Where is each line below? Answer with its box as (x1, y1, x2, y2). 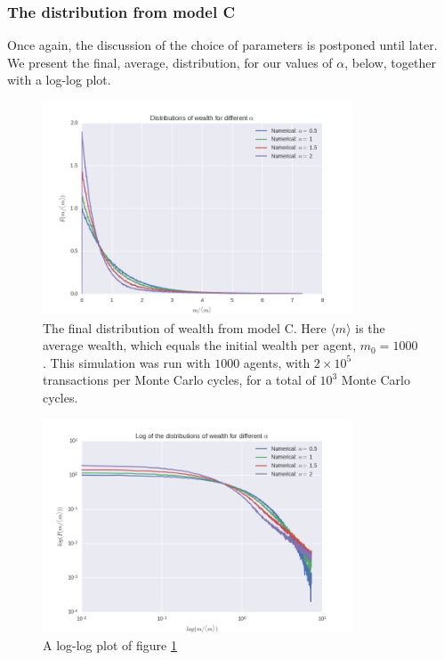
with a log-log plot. (7, 70, 111, 89)
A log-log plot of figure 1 (43, 636, 177, 655)
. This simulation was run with (43, 353, 211, 371)
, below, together (344, 53, 436, 71)
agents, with (243, 353, 311, 371)
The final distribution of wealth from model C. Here (43, 318, 327, 337)
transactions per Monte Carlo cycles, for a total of (43, 371, 316, 389)
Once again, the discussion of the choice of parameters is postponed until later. (7, 36, 438, 54)
